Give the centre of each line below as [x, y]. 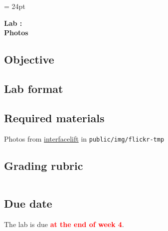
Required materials [54, 117]
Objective [29, 59]
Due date [28, 203]
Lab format [34, 88]
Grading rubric [44, 165]
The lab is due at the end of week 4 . [64, 224]
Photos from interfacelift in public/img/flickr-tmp [84, 138]
